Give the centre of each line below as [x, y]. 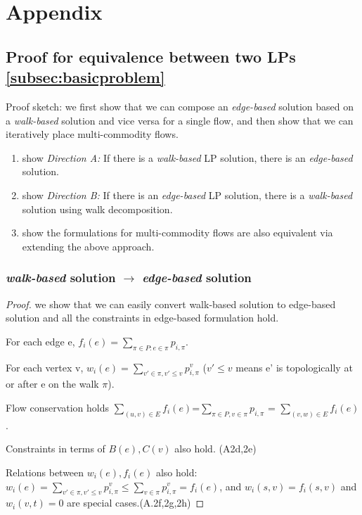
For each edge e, [40, 341]
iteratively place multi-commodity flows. [92, 134]
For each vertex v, [45, 367]
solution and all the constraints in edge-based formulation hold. [142, 318]
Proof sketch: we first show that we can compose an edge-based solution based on [180, 106]
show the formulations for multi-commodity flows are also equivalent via [177, 233]
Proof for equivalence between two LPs [151, 56]
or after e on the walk [52, 384]
